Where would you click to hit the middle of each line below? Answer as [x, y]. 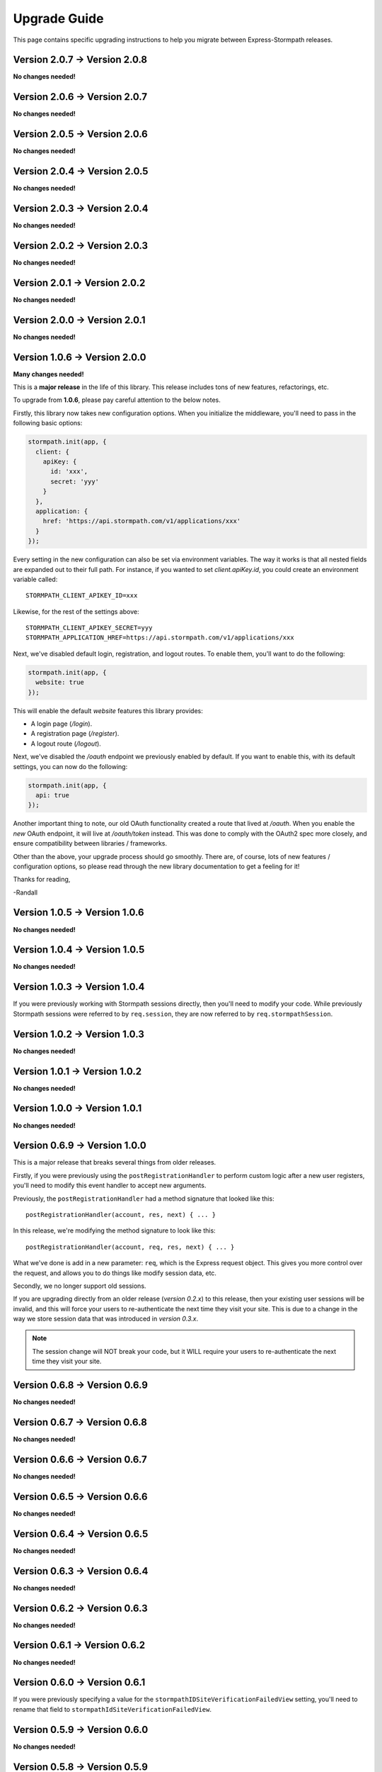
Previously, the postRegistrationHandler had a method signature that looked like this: [144, 1199]
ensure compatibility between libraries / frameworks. [90, 843]
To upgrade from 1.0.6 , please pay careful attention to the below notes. [117, 400]
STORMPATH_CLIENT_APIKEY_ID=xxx [82, 596]
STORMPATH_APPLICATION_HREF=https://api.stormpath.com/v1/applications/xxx [160, 638]
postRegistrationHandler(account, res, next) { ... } [121, 1215]
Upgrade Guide [58, 18]
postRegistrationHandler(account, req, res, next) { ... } [130, 1247]
